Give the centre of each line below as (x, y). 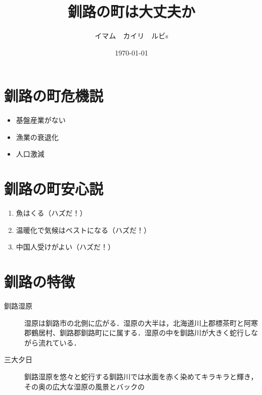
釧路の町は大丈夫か (131, 11)
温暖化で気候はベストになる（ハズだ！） (83, 230)
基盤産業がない (41, 120)
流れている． (59, 342)
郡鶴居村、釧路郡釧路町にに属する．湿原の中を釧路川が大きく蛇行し (138, 333)
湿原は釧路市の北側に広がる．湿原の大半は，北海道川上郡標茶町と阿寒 (141, 323)
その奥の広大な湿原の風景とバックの (84, 386)
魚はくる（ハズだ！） (51, 213)
